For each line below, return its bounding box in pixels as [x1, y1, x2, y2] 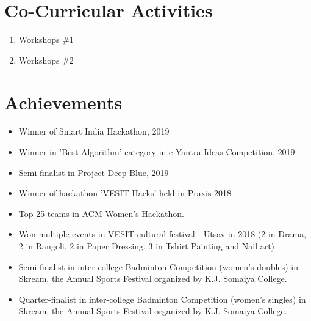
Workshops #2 [18, 53, 74, 66]
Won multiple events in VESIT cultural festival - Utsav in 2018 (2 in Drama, [18, 227, 307, 240]
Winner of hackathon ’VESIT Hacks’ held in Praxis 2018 [18, 186, 232, 199]
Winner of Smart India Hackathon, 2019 [18, 125, 170, 138]
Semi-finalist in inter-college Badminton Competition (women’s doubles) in [18, 260, 298, 273]
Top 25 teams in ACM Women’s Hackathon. [18, 207, 184, 220]
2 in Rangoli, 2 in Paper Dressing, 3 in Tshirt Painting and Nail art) [18, 240, 275, 252]
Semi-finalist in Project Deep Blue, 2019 [18, 166, 169, 179]
